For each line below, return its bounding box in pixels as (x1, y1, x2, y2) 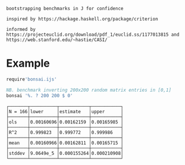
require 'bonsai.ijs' (6, 76, 58, 82)
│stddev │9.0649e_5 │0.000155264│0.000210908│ (6, 150, 124, 156)
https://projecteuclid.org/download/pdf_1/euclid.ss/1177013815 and (6, 32, 180, 38)
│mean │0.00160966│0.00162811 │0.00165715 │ (6, 140, 124, 146)
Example (6, 57, 50, 70)
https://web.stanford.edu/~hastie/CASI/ (6, 37, 108, 43)
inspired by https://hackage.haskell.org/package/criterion (6, 16, 159, 22)
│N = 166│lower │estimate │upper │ (6, 108, 124, 114)
